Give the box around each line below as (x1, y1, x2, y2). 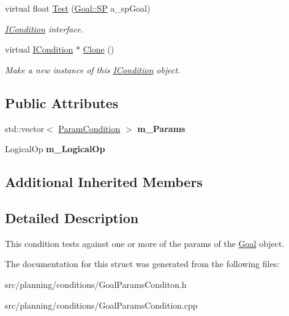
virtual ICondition (5, 43, 73, 56)
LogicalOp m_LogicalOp (5, 142, 105, 155)
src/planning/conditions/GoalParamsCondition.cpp (5, 298, 198, 311)
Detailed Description (5, 208, 139, 227)
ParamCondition (58, 122, 121, 134)
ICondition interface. (5, 22, 83, 35)
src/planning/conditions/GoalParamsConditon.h (5, 277, 187, 290)
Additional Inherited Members (5, 172, 203, 191)
